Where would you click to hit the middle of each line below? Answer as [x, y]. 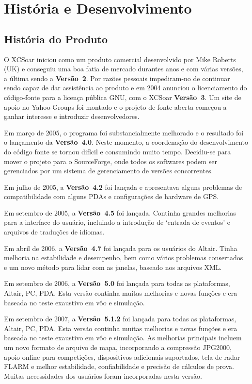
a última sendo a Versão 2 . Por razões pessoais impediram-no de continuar [117, 78]
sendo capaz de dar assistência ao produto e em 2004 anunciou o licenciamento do [126, 88]
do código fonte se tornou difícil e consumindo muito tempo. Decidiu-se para [118, 151]
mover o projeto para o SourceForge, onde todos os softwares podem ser [110, 161]
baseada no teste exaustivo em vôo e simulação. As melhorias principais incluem [123, 338]
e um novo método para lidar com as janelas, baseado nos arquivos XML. [113, 267]
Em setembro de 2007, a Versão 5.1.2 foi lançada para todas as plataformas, [120, 319]
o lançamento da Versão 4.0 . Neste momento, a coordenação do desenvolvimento [126, 142]
